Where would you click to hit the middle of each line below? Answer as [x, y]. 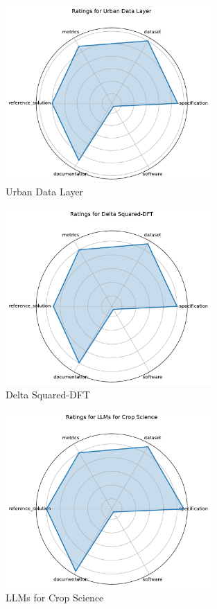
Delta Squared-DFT [48, 395]
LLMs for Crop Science [55, 597]
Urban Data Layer [45, 192]
